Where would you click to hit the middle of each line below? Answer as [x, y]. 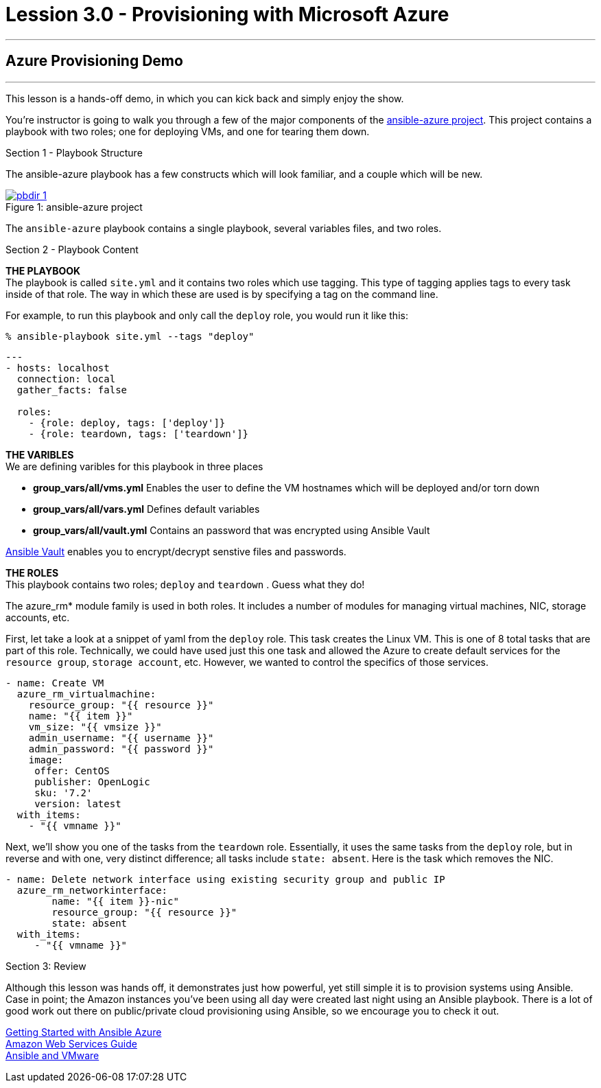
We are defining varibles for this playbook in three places [134, 466]
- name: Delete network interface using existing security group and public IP [225, 879]
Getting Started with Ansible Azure [84, 1032]
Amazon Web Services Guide [71, 1043]
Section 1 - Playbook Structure [74, 152]
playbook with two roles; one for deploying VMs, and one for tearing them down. [188, 131]
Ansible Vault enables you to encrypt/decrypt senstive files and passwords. [176, 551]
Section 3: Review [46, 966]
